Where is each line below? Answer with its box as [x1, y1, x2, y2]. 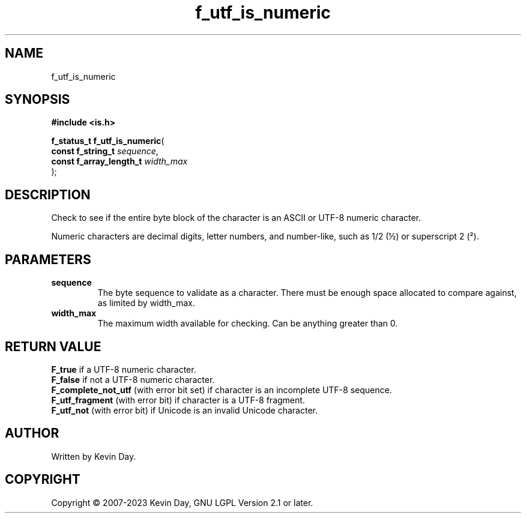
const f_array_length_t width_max [51, 156, 188, 167]
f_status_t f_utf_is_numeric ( [51, 136, 165, 146]
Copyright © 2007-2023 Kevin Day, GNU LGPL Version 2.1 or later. [51, 497, 313, 508]
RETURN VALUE [5, 339, 101, 354]
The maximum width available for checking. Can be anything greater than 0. [97, 318, 398, 329]
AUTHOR [5, 426, 59, 441]
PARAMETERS [5, 251, 91, 267]
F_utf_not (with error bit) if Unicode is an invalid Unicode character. [51, 405, 318, 415]
